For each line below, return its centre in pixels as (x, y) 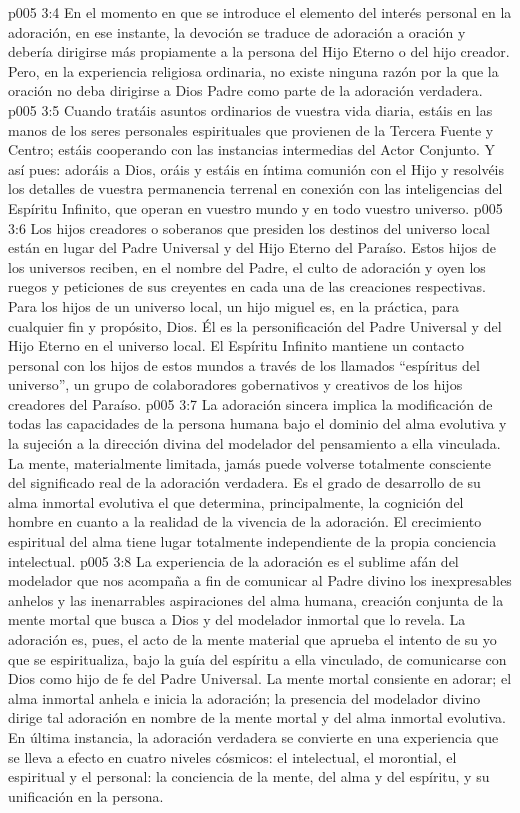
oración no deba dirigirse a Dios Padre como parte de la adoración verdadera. (245, 90)
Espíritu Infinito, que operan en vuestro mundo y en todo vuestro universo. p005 (255, 207)
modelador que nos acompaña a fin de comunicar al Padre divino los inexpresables (260, 580)
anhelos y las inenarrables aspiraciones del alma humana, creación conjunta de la (256, 599)
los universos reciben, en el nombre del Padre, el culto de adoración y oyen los (247, 266)
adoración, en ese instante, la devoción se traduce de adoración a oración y (237, 31)
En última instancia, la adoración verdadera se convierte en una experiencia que (253, 736)
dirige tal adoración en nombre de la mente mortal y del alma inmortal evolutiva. (257, 717)
